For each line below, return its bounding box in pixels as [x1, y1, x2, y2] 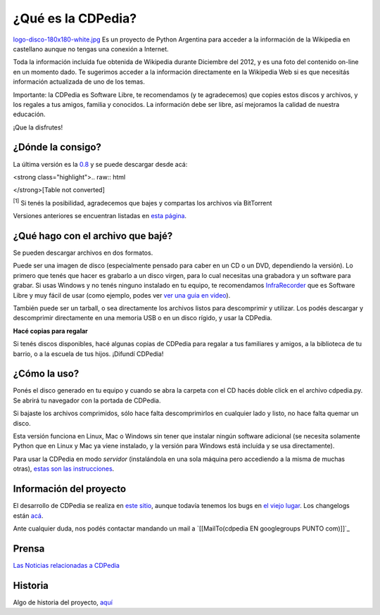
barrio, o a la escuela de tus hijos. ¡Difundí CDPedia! [13, 349, 164, 358]
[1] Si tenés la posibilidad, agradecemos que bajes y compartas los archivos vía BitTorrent [13, 198, 272, 207]
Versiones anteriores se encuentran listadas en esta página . [13, 212, 186, 220]
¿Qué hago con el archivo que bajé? [13, 229, 173, 242]
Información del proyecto [13, 483, 127, 495]
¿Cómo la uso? [13, 368, 80, 380]
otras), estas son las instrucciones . [13, 464, 115, 473]
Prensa [13, 543, 45, 554]
